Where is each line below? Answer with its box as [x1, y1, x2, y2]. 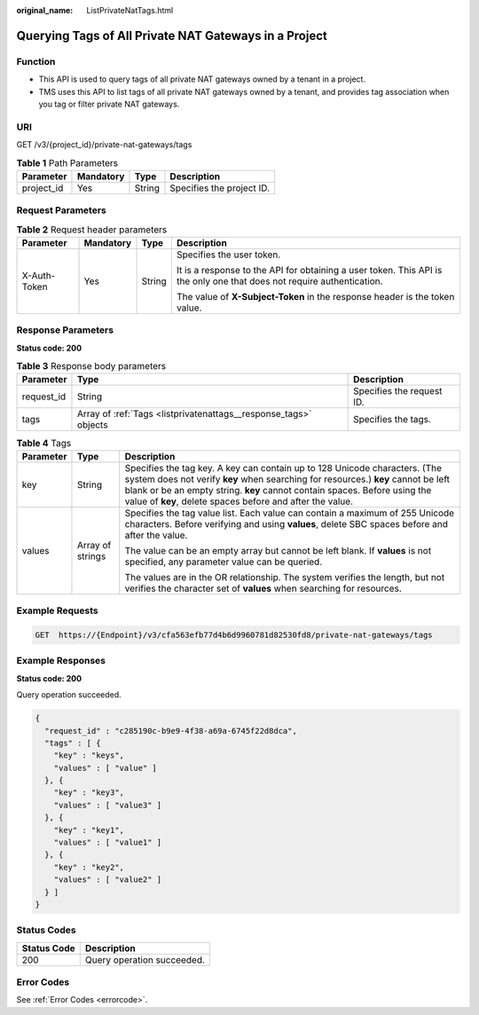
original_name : [16, 5, 74, 15]
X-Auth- [21, 269, 56, 281]
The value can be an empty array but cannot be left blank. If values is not [124, 544, 432, 556]
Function [16, 55, 56, 67]
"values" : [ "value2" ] [53, 875, 162, 885]
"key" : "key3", [53, 788, 124, 798]
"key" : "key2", [53, 862, 124, 872]
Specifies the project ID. [169, 182, 271, 194]
